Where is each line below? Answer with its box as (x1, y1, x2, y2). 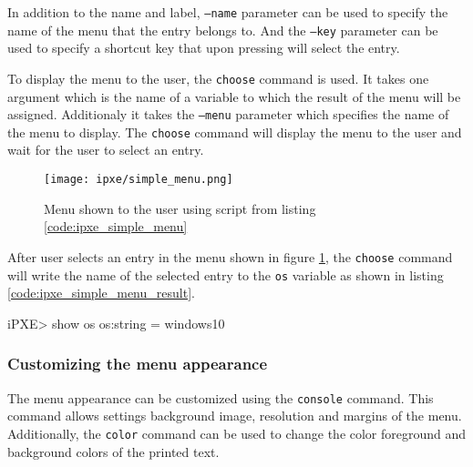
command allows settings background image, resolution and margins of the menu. (7, 406, 462, 425)
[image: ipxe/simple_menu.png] (44, 173, 233, 187)
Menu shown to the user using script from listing (44, 198, 316, 218)
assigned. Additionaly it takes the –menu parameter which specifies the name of (7, 105, 449, 124)
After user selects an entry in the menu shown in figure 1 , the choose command (7, 247, 453, 266)
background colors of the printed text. (7, 442, 220, 461)
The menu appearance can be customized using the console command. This (7, 388, 434, 407)
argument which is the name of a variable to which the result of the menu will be (7, 86, 461, 106)
